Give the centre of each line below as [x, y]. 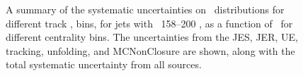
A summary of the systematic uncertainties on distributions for [145, 9]
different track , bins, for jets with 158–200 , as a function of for [149, 23]
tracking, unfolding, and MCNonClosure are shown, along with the [150, 50]
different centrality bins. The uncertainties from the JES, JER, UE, [152, 37]
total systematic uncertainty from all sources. [104, 64]
